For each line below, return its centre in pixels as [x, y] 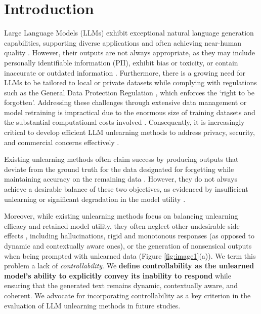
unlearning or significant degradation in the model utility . [95, 199]
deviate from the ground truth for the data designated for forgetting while [119, 169]
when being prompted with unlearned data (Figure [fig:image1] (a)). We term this [130, 255]
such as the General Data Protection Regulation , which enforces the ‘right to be [129, 92]
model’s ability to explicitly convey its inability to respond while [118, 275]
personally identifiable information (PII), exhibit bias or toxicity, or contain [121, 62]
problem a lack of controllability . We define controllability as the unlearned [129, 266]
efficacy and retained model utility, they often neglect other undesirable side [122, 225]
